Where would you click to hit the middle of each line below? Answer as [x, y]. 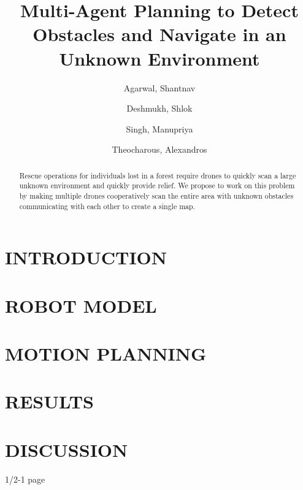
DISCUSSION [67, 449]
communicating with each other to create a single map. [107, 206]
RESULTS [49, 401]
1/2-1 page [25, 479]
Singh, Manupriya [159, 128]
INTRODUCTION [86, 257]
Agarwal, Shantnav [159, 87]
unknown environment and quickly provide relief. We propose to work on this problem [157, 186]
